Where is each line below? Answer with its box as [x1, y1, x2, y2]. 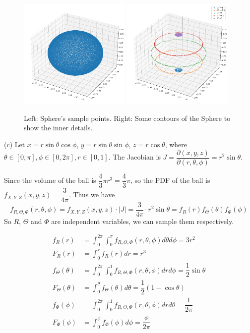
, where [165, 139, 187, 150]
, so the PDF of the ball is [130, 175, 210, 185]
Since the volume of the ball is [4, 175, 96, 185]
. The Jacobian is [108, 152, 161, 162]
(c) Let [4, 139, 25, 150]
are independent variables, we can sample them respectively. [51, 216, 234, 226]
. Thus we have [68, 189, 115, 200]
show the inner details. [24, 122, 93, 133]
